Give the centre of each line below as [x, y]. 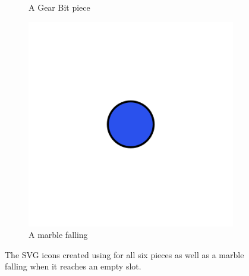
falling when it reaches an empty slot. [73, 266]
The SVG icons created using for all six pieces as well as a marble [124, 254]
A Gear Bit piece [59, 7]
